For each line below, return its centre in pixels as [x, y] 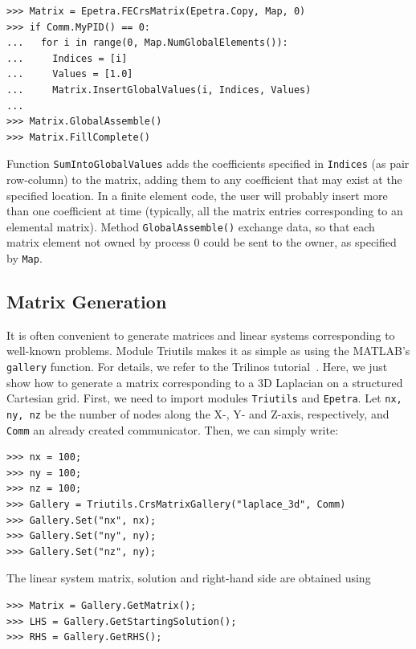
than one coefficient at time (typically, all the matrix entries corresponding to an [205, 211]
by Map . [24, 258]
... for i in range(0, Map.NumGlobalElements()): [147, 43]
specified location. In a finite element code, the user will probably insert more [197, 195]
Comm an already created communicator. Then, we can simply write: [173, 429]
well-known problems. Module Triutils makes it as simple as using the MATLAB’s [208, 351]
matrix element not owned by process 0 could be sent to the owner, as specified [202, 242]
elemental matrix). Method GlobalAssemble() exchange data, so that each [191, 226]
